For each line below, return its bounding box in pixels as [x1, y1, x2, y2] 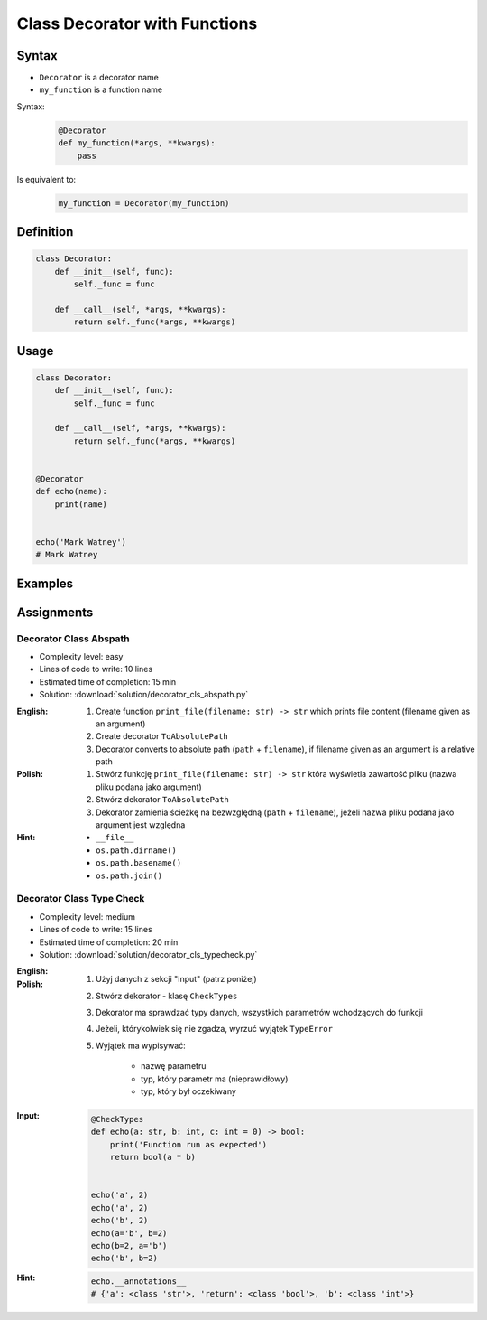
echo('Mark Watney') [35, 537, 126, 547]
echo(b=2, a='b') [90, 1240, 168, 1250]
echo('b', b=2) [90, 1253, 158, 1264]
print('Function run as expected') [109, 1139, 268, 1149]
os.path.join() [96, 870, 163, 881]
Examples [16, 576, 74, 591]
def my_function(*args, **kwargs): [58, 138, 216, 148]
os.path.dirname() [96, 845, 178, 856]
